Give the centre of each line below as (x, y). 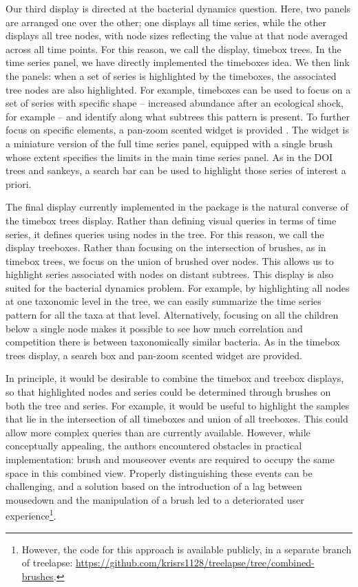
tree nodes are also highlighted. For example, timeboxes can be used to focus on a (178, 89)
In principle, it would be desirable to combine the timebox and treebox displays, (175, 378)
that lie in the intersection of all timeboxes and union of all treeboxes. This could (177, 419)
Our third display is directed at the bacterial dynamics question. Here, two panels (178, 8)
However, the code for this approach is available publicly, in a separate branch (187, 549)
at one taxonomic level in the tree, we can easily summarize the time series (164, 301)
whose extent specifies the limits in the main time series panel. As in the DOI (169, 157)
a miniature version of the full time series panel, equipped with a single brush (169, 143)
